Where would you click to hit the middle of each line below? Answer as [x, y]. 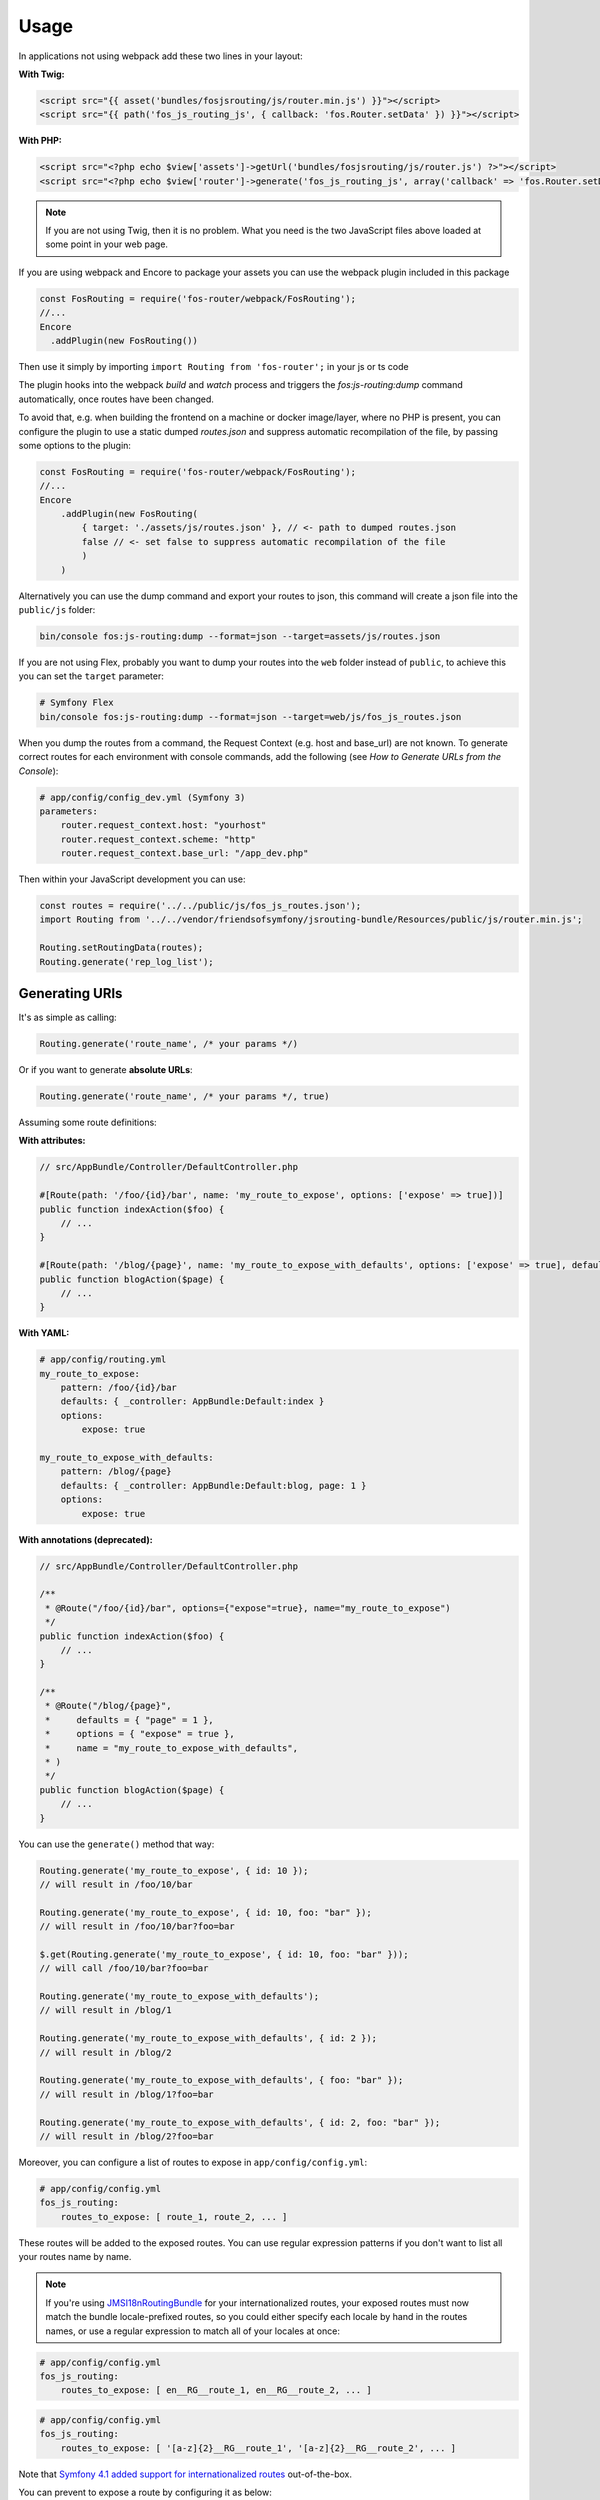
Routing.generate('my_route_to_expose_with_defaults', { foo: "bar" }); [221, 2080]
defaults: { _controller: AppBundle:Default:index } [192, 1401]
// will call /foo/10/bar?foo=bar [124, 1968]
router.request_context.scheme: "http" [158, 839]
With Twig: [41, 74]
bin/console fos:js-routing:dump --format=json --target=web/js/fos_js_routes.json [250, 716]
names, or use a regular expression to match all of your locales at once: [192, 2331]
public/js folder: [57, 610]
